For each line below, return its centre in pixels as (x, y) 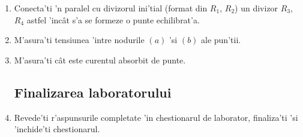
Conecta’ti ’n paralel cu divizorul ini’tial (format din (111, 8)
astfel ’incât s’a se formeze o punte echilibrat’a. (113, 19)
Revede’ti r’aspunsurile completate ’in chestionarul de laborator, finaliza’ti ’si (156, 117)
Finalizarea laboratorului (93, 92)
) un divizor (256, 8)
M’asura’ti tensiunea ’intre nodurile (79, 40)
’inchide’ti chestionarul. (57, 129)
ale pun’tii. (221, 40)
